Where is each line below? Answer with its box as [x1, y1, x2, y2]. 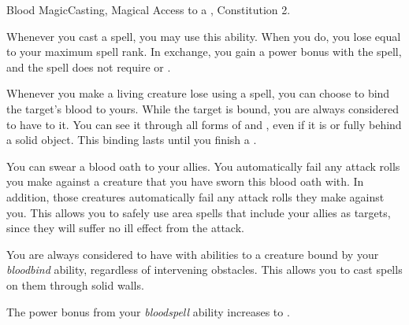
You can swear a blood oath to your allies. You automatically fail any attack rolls [6, 157, 400, 174]
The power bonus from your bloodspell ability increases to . [6, 303, 290, 319]
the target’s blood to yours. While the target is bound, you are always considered [6, 100, 399, 116]
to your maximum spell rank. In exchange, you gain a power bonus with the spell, [6, 43, 402, 60]
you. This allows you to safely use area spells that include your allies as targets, [6, 204, 391, 220]
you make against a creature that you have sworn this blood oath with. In [6, 173, 364, 190]
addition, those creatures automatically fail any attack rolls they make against [6, 188, 385, 205]
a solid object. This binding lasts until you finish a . [6, 131, 257, 148]
